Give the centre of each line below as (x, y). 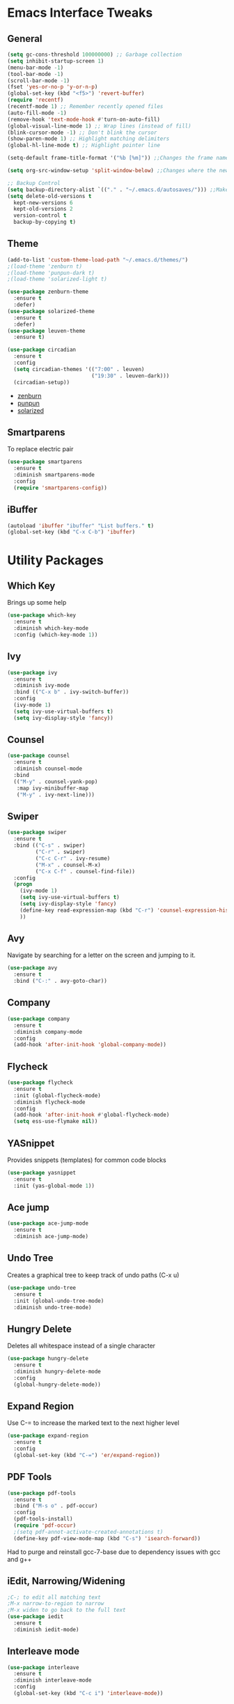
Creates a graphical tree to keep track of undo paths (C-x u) (93, 1275)
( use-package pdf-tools (42, 1493)
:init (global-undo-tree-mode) (59, 1301)
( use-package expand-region (48, 1436)
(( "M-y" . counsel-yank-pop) (56, 782)
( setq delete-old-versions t (49, 196)
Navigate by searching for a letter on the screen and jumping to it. (102, 955)
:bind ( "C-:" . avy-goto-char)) (61, 981)
